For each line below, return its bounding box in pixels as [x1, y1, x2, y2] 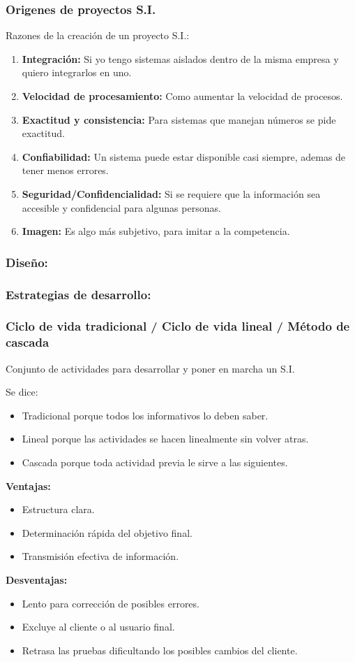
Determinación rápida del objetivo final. [22, 525, 192, 540]
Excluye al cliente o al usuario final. [22, 619, 175, 634]
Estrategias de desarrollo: [6, 285, 151, 303]
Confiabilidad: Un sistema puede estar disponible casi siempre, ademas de [22, 149, 346, 164]
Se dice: [6, 384, 38, 399]
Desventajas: [6, 572, 68, 587]
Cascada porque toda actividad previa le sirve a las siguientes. [22, 454, 288, 469]
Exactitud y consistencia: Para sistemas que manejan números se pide [22, 112, 336, 127]
